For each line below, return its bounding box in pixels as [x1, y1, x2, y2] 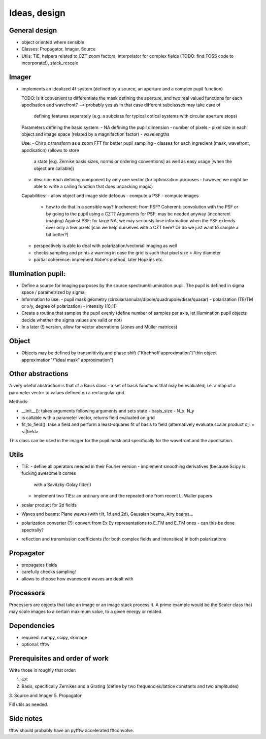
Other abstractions [9, 369, 68, 378]
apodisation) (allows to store [21, 147, 79, 153]
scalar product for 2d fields [21, 502, 77, 508]
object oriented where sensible [21, 40, 85, 45]
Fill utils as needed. [9, 701, 49, 707]
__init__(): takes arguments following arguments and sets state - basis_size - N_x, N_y [21, 408, 195, 413]
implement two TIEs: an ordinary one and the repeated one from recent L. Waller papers [33, 493, 212, 499]
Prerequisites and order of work [9, 655, 109, 663]
